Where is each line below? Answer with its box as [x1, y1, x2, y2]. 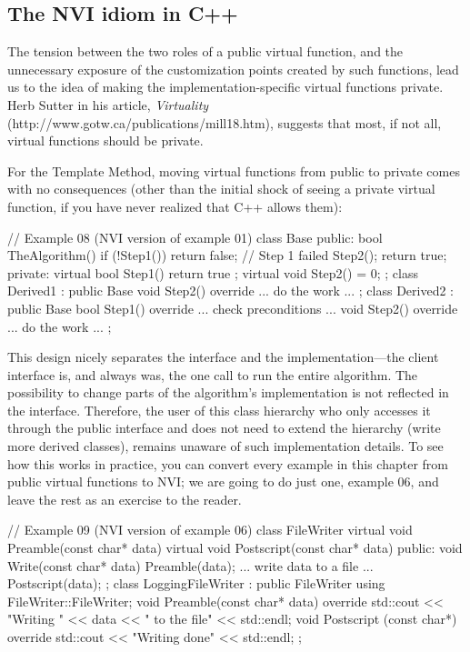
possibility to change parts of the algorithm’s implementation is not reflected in [7, 383, 449, 402]
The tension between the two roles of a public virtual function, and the [7, 42, 404, 61]
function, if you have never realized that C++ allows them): [7, 196, 343, 216]
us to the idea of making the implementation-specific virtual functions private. [7, 77, 444, 96]
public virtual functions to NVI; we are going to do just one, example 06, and [7, 472, 439, 491]
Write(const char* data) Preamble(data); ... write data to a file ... [7, 556, 374, 575]
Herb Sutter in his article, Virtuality [7, 95, 209, 114]
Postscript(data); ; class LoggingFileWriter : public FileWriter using [7, 574, 385, 593]
